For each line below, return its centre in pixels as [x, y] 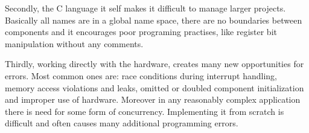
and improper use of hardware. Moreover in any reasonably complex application [153, 99]
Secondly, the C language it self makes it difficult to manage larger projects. [145, 8]
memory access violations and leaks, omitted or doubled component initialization [154, 87]
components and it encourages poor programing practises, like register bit [141, 32]
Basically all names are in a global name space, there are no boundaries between [154, 20]
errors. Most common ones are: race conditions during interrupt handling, [141, 75]
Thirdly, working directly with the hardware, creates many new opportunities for [154, 64]
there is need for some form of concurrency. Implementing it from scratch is [145, 111]
